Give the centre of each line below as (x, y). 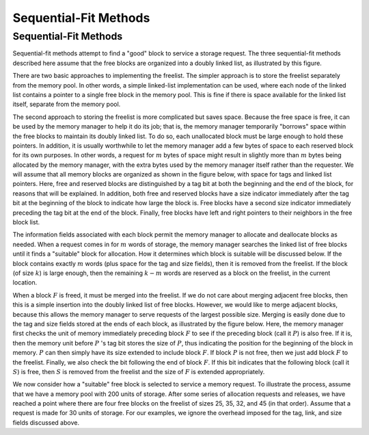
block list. (26, 222)
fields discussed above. (46, 422)
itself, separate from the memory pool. (67, 104)
